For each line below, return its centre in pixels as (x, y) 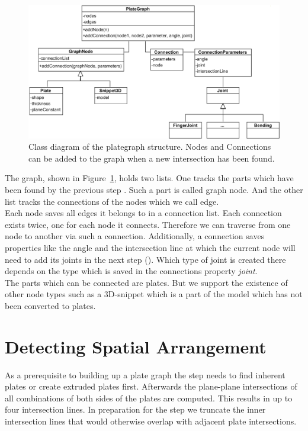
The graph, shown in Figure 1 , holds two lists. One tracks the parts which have (149, 178)
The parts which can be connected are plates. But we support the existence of (146, 282)
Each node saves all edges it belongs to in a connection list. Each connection (143, 213)
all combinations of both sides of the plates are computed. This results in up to (149, 398)
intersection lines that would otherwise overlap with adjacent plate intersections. (151, 421)
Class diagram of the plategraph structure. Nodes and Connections (150, 147)
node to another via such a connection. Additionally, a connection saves (135, 236)
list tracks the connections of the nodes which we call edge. (112, 201)
